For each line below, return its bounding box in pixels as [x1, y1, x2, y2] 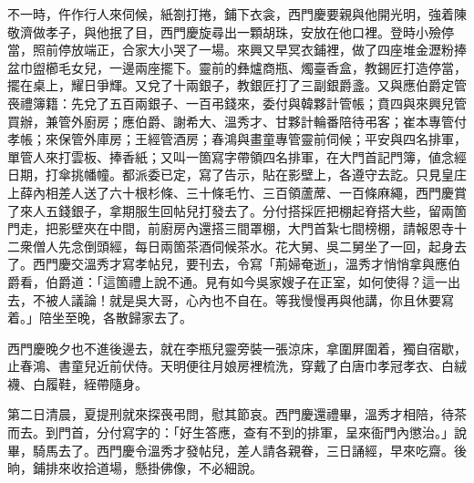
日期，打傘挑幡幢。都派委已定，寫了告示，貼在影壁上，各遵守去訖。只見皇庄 [7, 165, 467, 184]
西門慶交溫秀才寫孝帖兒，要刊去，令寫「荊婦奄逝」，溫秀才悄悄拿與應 [32, 254, 448, 273]
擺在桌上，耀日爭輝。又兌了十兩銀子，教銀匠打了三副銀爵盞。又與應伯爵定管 [7, 76, 467, 95]
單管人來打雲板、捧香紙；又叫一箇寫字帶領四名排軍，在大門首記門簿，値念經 [7, 147, 467, 166]
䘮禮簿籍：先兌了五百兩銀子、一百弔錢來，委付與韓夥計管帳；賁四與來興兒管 [7, 93, 467, 112]
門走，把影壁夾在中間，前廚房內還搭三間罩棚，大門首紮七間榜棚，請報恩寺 [7, 219, 454, 238]
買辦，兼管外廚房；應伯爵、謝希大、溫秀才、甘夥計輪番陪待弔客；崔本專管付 [7, 111, 467, 130]
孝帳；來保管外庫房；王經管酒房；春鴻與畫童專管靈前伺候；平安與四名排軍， [7, 129, 467, 149]
